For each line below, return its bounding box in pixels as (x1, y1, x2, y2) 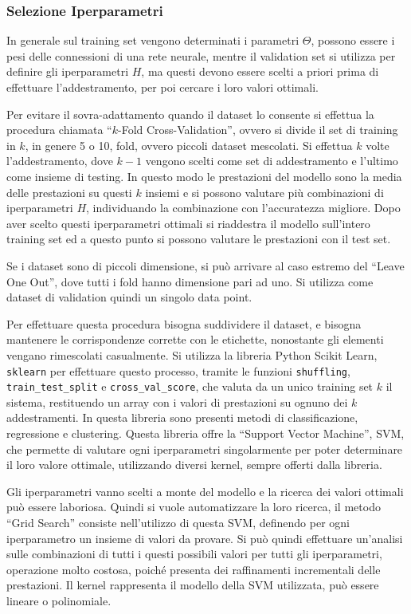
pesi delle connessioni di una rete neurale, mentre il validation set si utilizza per (6, 47, 396, 64)
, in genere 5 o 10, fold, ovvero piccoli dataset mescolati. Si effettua (25, 136, 353, 153)
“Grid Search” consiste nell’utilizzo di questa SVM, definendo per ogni (6, 514, 350, 530)
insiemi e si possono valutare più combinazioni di (145, 183, 384, 200)
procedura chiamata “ (6, 121, 112, 138)
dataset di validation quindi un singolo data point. (6, 289, 252, 305)
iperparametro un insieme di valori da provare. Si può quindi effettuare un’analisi (6, 529, 403, 546)
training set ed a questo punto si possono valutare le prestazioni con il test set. (6, 230, 391, 247)
